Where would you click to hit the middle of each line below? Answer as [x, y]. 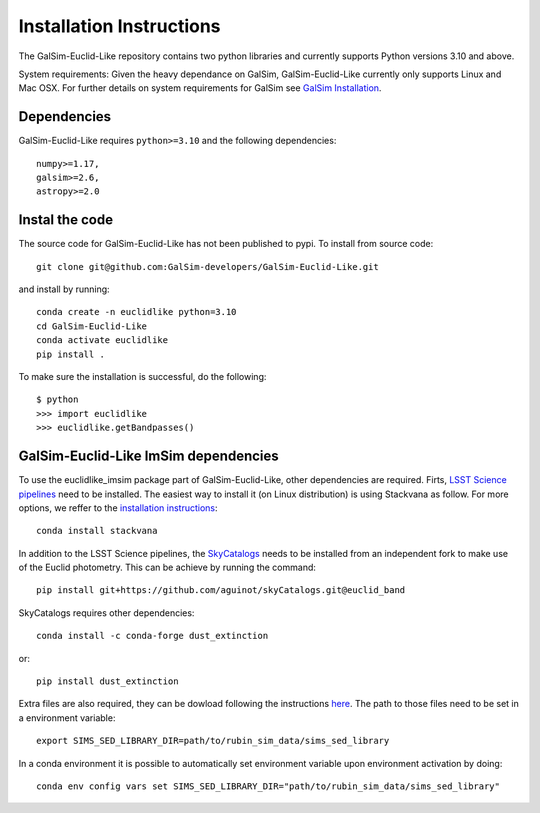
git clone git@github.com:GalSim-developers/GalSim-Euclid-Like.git [207, 266]
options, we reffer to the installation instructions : [118, 507]
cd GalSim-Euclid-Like [92, 326]
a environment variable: [67, 717]
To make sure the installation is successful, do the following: [142, 377]
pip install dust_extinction [107, 681]
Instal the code [66, 220]
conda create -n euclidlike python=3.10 [136, 312]
